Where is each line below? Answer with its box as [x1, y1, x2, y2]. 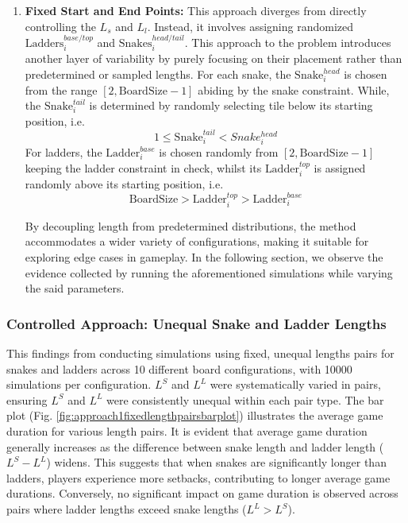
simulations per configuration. [6, 376, 152, 393]
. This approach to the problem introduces [184, 34, 391, 50]
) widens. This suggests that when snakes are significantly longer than [46, 454, 387, 471]
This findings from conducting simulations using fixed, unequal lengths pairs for [6, 345, 395, 362]
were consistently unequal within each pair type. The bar [106, 391, 384, 408]
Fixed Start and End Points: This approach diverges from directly [25, 2, 367, 18]
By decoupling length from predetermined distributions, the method [25, 217, 356, 234]
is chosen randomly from [159, 144, 279, 161]
